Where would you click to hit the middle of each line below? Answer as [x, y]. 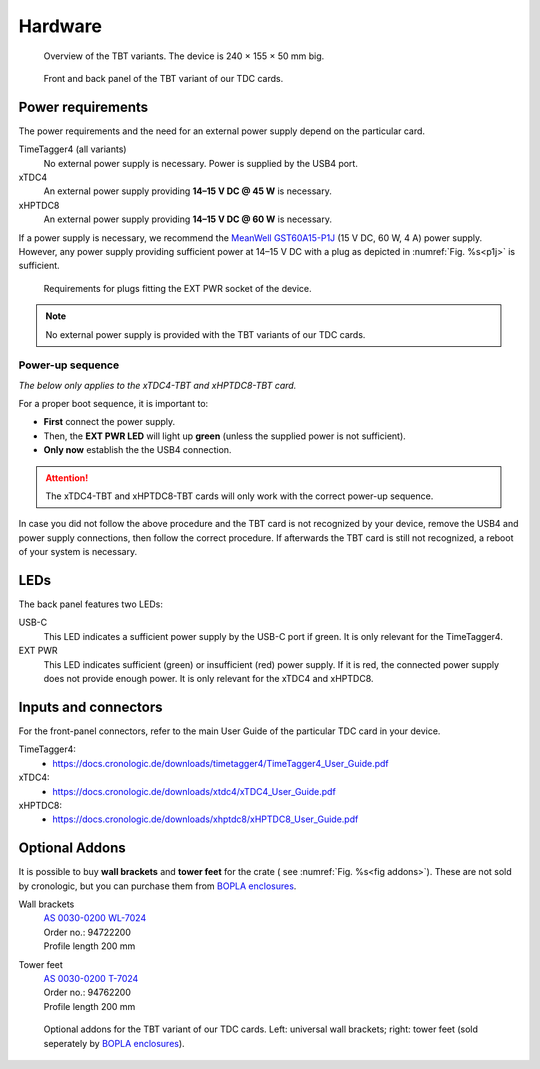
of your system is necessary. [78, 552]
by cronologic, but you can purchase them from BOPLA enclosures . [157, 886]
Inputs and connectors [90, 706]
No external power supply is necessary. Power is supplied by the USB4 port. [201, 163]
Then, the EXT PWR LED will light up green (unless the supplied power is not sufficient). [225, 436]
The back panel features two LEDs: [91, 604]
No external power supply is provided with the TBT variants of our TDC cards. [205, 334]
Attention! [67, 477]
